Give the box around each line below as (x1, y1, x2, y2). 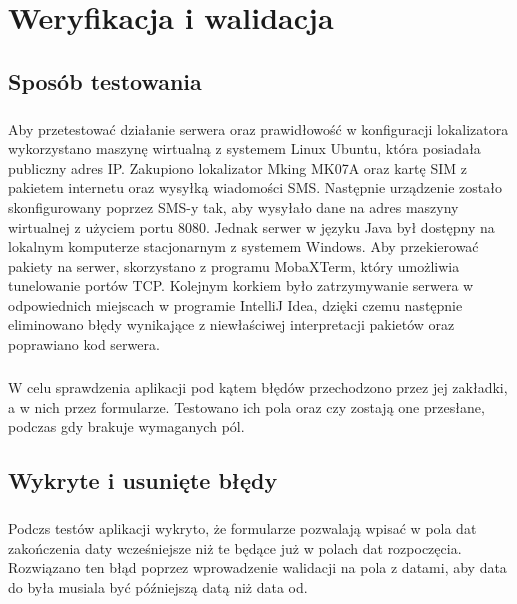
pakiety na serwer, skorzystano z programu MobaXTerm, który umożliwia (8, 255, 460, 276)
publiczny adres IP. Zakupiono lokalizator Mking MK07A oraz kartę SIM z (8, 157, 467, 178)
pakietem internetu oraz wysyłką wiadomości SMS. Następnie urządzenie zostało (8, 177, 502, 198)
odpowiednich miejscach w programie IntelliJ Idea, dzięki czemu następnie (8, 294, 463, 315)
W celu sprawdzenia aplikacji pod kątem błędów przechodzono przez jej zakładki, (8, 377, 508, 398)
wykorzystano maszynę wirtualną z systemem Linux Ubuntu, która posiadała (8, 138, 481, 159)
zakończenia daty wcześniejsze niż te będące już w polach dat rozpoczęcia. (8, 537, 462, 558)
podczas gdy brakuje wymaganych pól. (8, 416, 245, 437)
